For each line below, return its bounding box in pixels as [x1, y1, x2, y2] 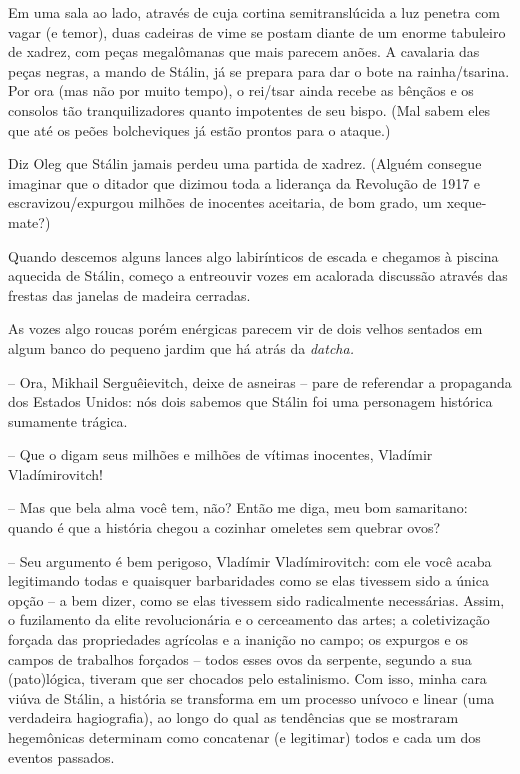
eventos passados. [8, 746, 115, 767]
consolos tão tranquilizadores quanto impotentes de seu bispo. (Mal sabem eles [8, 99, 491, 120]
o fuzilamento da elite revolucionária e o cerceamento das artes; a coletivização [8, 609, 490, 630]
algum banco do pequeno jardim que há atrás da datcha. [8, 337, 354, 358]
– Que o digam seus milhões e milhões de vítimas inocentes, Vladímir [8, 444, 433, 465]
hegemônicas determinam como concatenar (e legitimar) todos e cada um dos [8, 727, 481, 747]
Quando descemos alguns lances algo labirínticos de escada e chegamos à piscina [8, 245, 499, 266]
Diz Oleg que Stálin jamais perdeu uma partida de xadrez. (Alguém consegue [8, 153, 482, 174]
